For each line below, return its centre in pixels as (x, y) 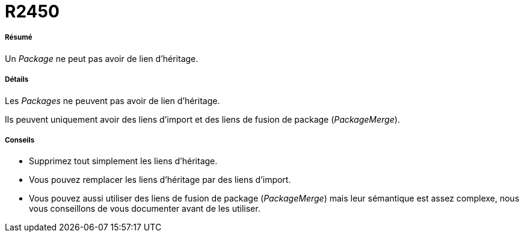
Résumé (19, 38)
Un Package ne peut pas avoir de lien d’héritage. (102, 58)
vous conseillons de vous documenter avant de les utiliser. (145, 209)
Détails (17, 80)
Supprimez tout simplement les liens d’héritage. (123, 161)
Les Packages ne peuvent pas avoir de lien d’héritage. (113, 100)
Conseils (20, 140)
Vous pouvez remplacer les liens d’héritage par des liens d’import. (160, 180)
